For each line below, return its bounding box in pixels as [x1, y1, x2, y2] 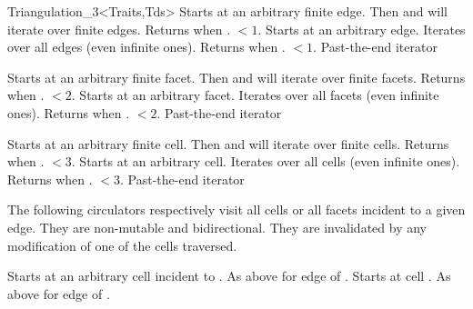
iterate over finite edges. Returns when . [7, 19, 231, 38]
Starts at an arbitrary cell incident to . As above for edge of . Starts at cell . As [7, 266, 451, 285]
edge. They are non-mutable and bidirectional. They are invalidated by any [7, 217, 427, 236]
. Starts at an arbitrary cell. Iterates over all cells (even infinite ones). [71, 152, 460, 171]
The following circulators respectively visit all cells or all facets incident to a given [7, 200, 466, 219]
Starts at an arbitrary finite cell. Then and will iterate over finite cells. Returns [7, 134, 449, 153]
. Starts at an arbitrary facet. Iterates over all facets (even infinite [71, 85, 439, 105]
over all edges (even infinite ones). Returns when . [7, 37, 286, 56]
